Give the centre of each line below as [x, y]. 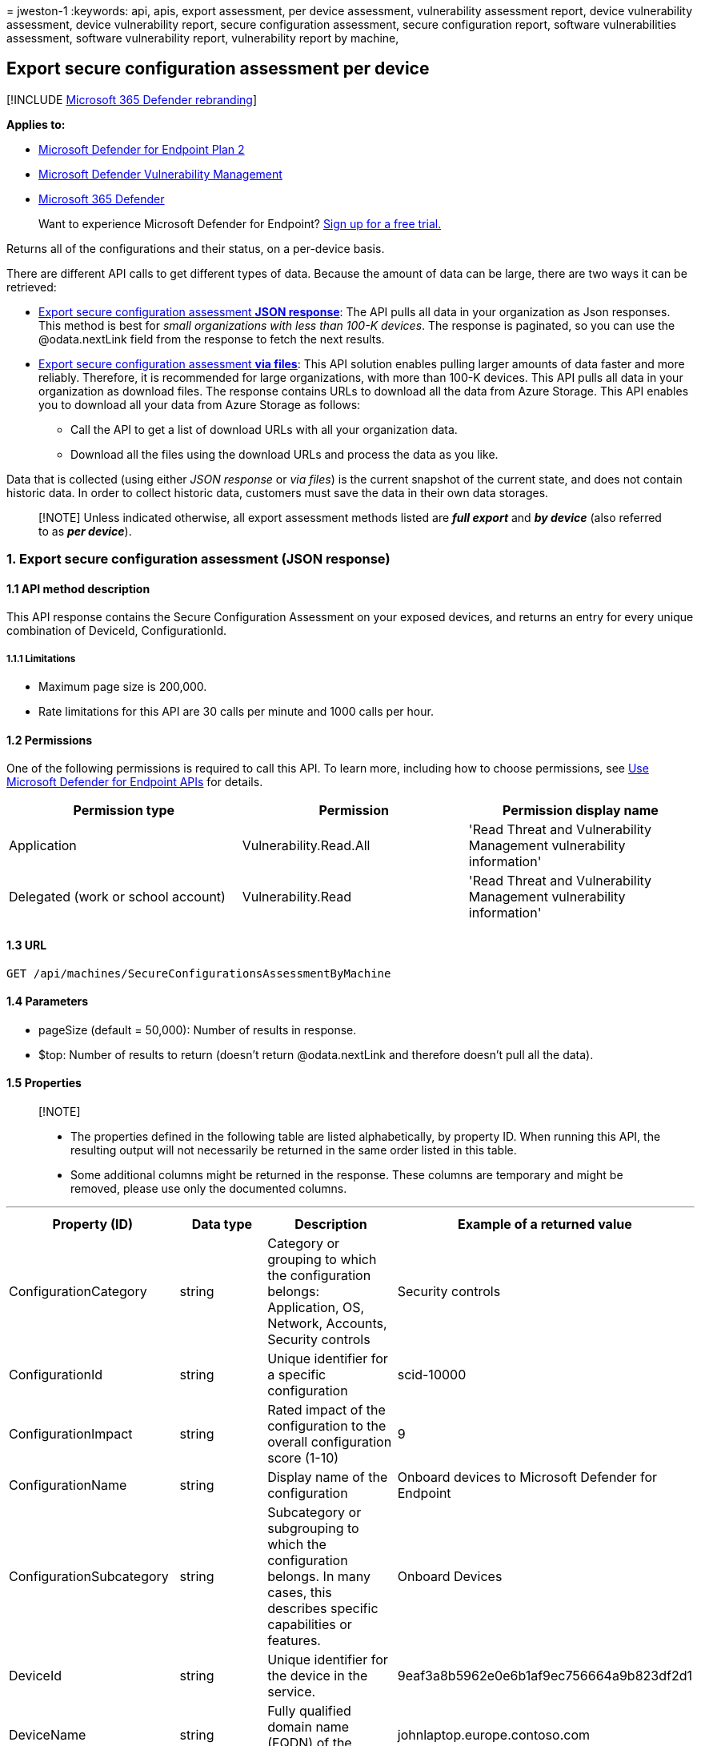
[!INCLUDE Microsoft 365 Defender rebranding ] [132, 99]
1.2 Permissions [50, 740]
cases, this [300, 1593]
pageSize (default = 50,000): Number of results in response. [198, 1030]
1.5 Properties [44, 1083]
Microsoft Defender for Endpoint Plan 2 [142, 149]
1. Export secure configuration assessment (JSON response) [198, 559]
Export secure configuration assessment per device [218, 69]
